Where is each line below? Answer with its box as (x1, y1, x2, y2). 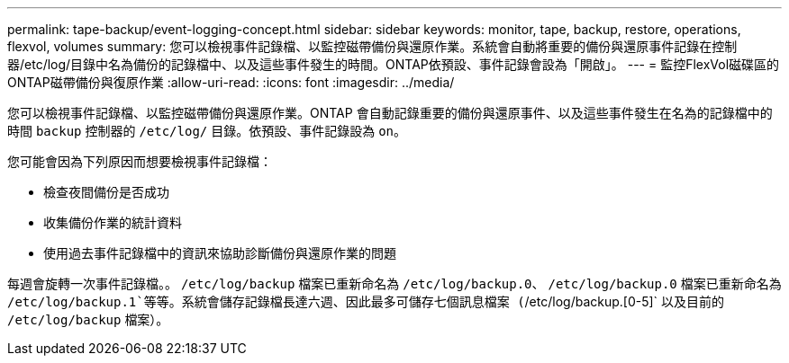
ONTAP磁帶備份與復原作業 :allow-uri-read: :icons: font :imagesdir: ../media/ (7, 75, 455, 90)
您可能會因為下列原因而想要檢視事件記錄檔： (7, 154, 272, 169)
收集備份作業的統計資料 (43, 215, 182, 230)
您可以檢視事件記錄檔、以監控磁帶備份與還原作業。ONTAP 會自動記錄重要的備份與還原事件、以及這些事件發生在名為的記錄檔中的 (7, 105, 773, 120)
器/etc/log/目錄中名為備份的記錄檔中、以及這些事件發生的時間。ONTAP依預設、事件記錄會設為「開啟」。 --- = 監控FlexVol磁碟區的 (7, 57, 780, 72)
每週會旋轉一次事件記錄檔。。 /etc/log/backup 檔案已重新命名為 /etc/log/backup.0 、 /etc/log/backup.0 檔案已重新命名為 (7, 276, 782, 291)
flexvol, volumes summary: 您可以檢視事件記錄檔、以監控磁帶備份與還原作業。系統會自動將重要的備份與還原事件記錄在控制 (7, 39, 738, 54)
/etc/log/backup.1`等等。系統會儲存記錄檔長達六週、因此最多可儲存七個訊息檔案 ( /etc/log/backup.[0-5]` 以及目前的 (7, 294, 725, 309)
